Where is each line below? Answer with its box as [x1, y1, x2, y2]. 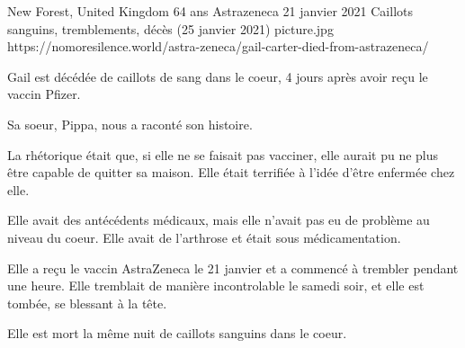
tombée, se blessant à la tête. [7, 293, 167, 312]
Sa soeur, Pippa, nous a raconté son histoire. [7, 114, 253, 133]
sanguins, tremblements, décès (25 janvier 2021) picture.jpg [7, 19, 334, 38]
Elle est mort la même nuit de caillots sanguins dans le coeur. [7, 324, 347, 343]
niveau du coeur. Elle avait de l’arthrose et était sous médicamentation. [7, 228, 401, 246]
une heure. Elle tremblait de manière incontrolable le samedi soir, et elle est [7, 276, 425, 295]
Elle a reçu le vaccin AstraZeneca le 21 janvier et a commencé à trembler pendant [7, 258, 459, 277]
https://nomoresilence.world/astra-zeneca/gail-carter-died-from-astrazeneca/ [7, 37, 429, 56]
